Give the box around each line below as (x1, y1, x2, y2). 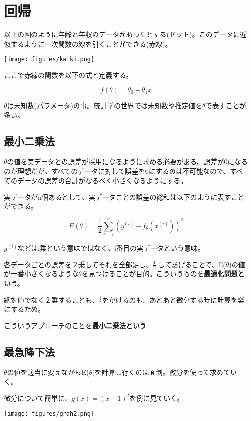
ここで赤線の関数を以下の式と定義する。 (4, 69, 133, 80)
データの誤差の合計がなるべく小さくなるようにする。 (17, 175, 188, 185)
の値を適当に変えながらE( (7, 367, 89, 377)
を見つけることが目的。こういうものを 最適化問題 (81, 269, 238, 279)
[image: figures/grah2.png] (4, 410, 94, 417)
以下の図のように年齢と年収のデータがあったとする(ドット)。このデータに (4, 29, 240, 39)
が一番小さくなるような (4, 269, 78, 279)
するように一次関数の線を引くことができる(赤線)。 (10, 38, 172, 49)
